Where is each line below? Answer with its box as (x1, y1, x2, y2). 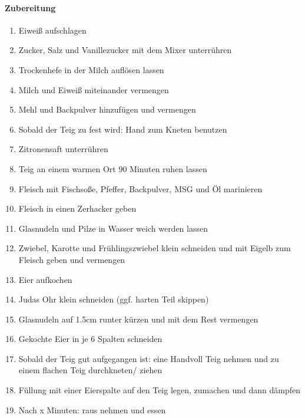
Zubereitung (5, 1, 56, 14)
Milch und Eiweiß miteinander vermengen (18, 83, 169, 96)
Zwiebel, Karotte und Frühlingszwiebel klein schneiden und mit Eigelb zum (18, 242, 291, 254)
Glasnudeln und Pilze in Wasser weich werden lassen (18, 222, 208, 234)
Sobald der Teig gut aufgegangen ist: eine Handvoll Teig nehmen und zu (18, 352, 279, 364)
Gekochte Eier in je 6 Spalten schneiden (18, 333, 163, 345)
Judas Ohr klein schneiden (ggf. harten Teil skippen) (18, 293, 209, 305)
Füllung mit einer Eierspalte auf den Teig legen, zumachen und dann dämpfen (18, 384, 301, 396)
